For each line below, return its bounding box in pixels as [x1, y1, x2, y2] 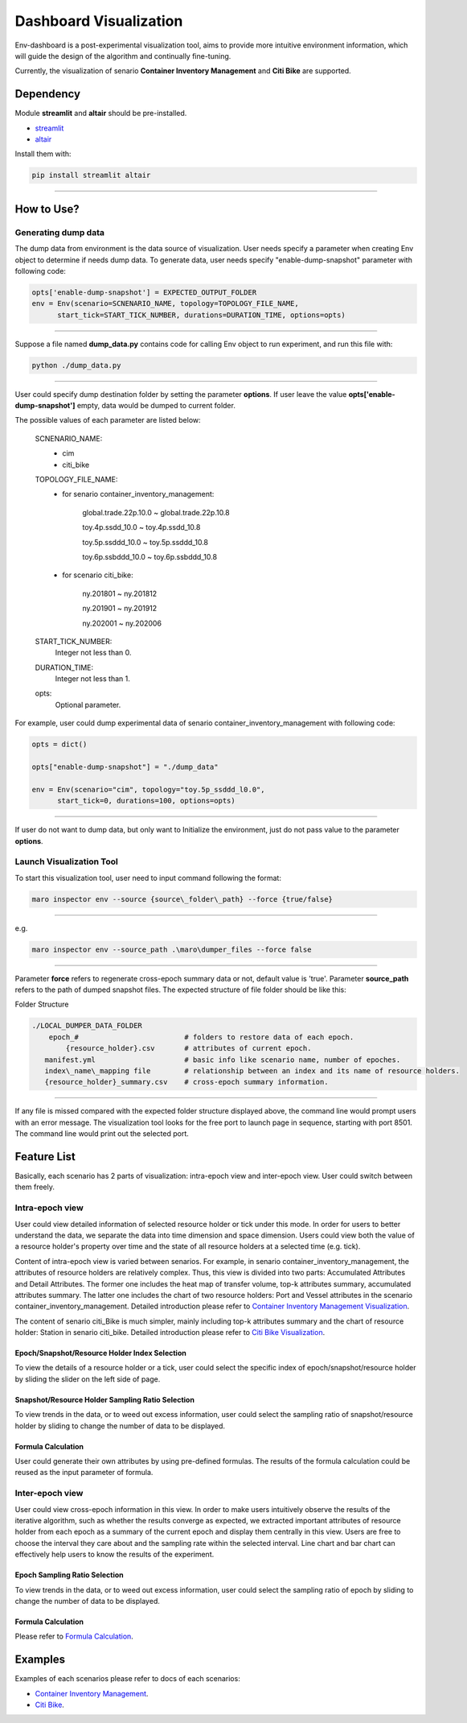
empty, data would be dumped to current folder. [76, 401, 236, 411]
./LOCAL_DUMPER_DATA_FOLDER [31, 1021, 142, 1031]
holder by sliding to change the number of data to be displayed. [14, 1421, 225, 1431]
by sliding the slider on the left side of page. [14, 1374, 161, 1384]
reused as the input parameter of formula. [14, 1468, 154, 1477]
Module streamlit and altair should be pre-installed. [14, 109, 187, 118]
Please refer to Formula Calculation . [14, 1631, 134, 1642]
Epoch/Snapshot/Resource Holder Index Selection [14, 1349, 186, 1358]
